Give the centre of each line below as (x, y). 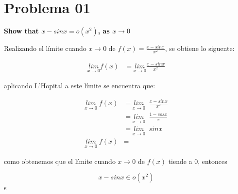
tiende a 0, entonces (198, 161)
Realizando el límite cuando (45, 48)
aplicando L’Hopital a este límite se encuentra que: (80, 86)
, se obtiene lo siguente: (200, 48)
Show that (21, 31)
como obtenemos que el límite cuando (60, 161)
